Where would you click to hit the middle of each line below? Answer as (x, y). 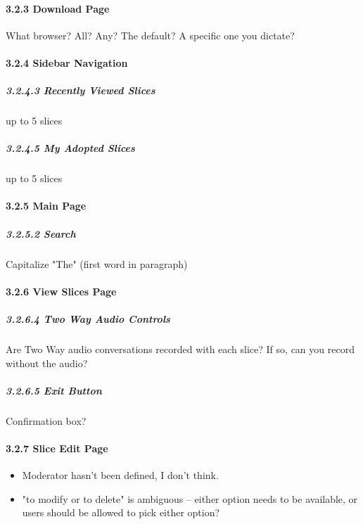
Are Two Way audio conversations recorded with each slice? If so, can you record (180, 349)
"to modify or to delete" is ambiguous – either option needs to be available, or (190, 498)
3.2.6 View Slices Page (61, 291)
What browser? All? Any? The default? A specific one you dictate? (150, 35)
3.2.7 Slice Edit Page (57, 448)
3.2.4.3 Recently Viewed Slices (81, 90)
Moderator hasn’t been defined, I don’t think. (120, 475)
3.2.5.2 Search (41, 233)
